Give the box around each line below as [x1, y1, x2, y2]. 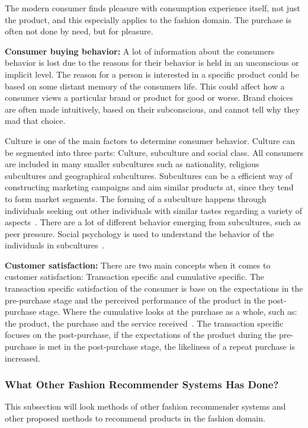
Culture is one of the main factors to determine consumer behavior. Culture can [5, 134, 296, 146]
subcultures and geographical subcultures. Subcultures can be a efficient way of [5, 169, 293, 181]
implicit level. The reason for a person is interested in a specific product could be [5, 68, 299, 80]
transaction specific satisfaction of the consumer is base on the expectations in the [5, 282, 303, 295]
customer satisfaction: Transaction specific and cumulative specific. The [5, 270, 265, 283]
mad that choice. [5, 114, 66, 127]
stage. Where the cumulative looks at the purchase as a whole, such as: [39, 305, 297, 318]
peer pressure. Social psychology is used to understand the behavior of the [5, 227, 274, 239]
